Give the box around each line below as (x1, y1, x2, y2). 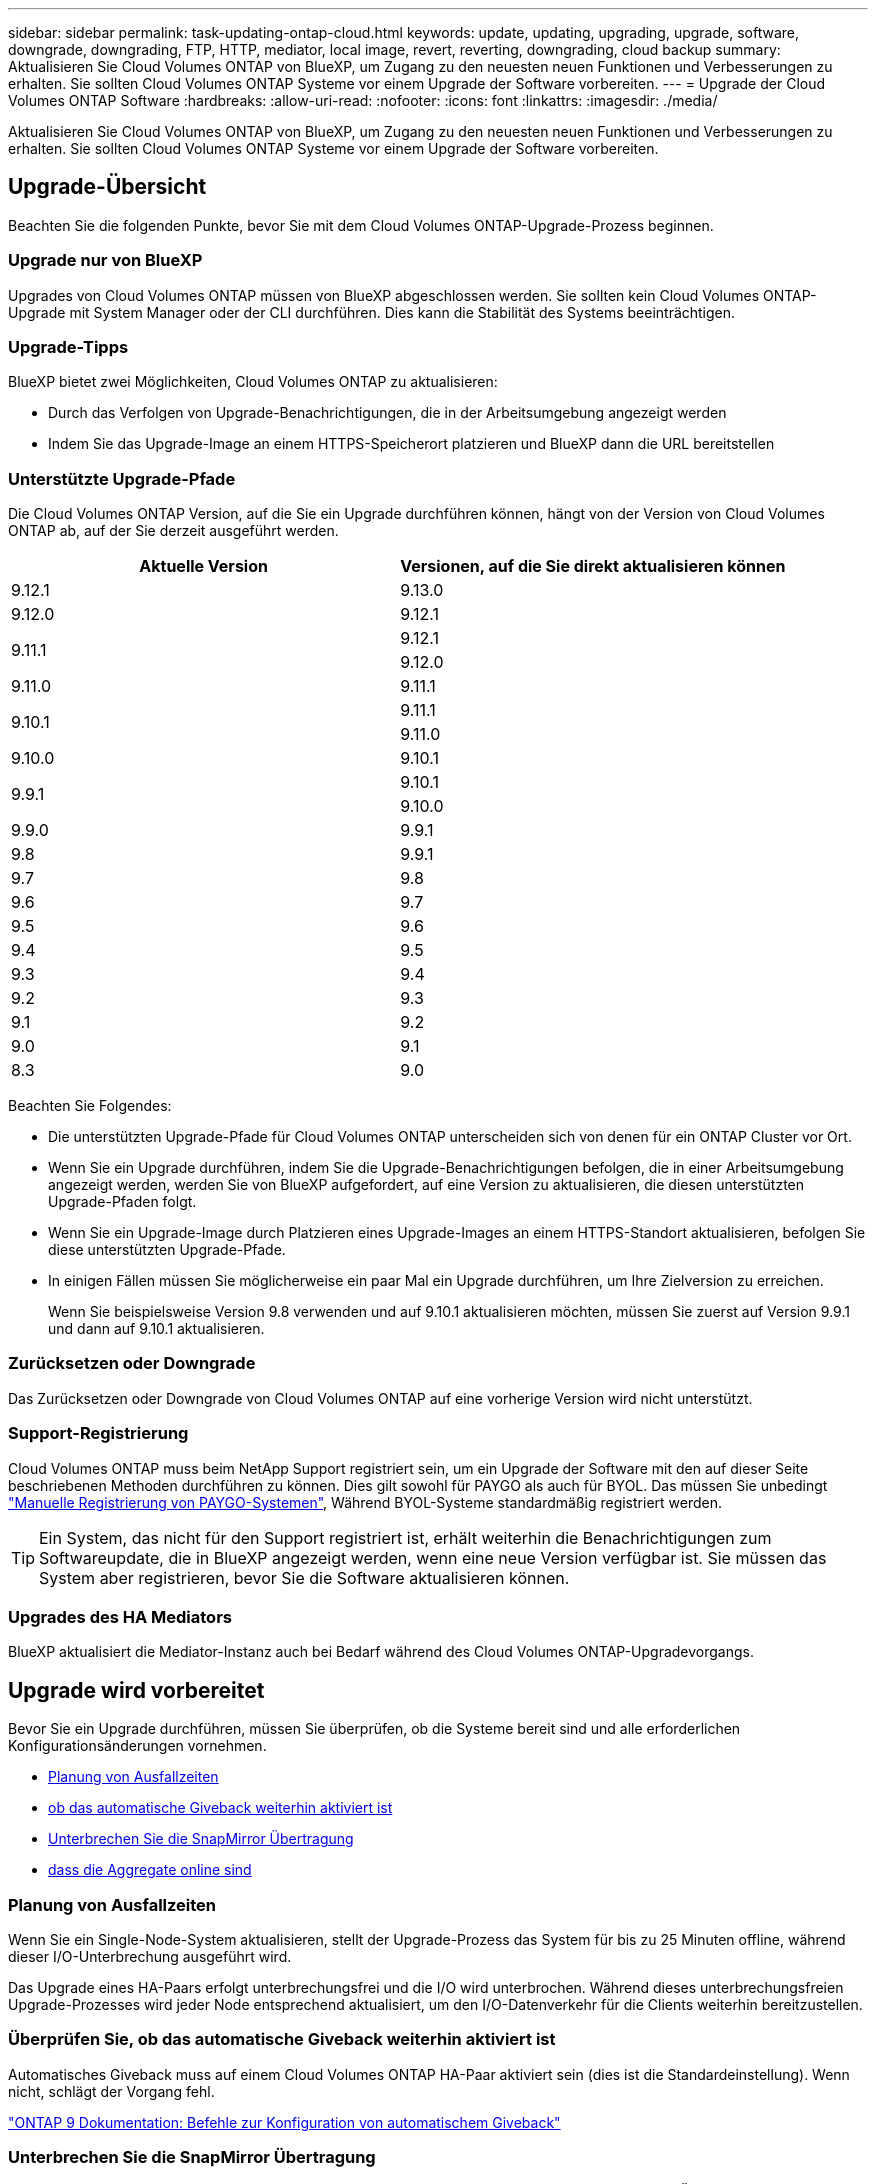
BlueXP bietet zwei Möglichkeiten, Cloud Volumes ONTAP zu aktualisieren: (8, 373, 498, 391)
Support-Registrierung (8, 1423, 189, 1444)
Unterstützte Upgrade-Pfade (8, 468, 236, 489)
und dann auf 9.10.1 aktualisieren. (48, 1320, 265, 1338)
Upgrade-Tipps (8, 336, 129, 357)
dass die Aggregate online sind (48, 1861, 252, 1879)
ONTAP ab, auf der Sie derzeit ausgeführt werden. (8, 522, 339, 540)
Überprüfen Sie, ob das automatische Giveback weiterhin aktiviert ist (8, 2029, 556, 2050)
